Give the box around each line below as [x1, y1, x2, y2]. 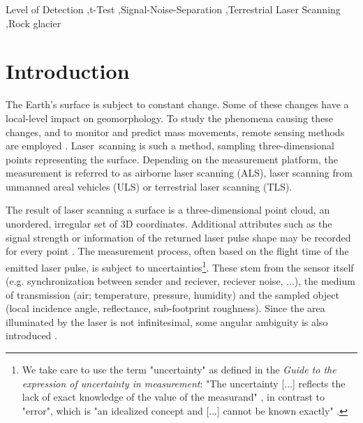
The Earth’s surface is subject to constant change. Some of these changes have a [6, 97, 349, 112]
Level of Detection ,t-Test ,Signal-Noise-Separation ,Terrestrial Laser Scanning [6, 2, 341, 16]
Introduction [6, 57, 130, 85]
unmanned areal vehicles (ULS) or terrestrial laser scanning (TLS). [6, 179, 292, 193]
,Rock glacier [6, 15, 61, 30]
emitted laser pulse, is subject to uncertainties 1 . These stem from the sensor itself [6, 258, 354, 274]
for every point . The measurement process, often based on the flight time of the [6, 244, 349, 258]
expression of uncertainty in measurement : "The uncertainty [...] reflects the [22, 376, 346, 390]
